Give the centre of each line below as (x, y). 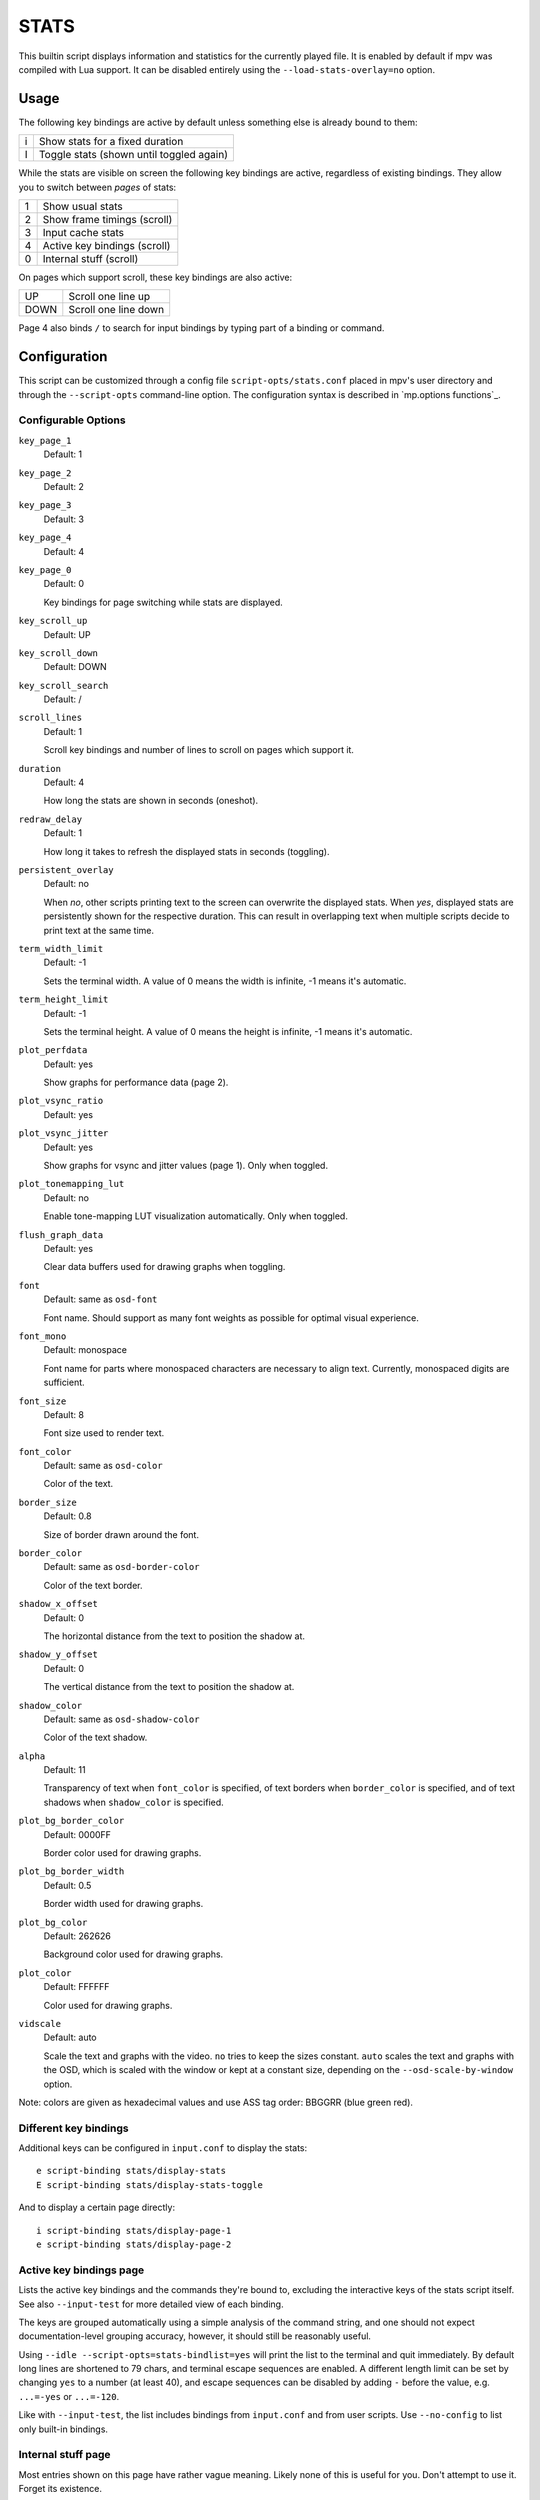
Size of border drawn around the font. (121, 1534)
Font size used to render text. (104, 1433)
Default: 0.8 (67, 1516)
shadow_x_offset (58, 1604)
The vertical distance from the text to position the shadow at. (169, 1687)
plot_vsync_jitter (63, 1133)
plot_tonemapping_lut (71, 1184)
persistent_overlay (66, 870)
